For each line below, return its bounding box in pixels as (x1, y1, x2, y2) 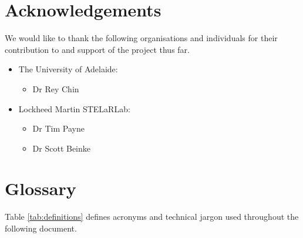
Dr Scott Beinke (32, 142, 91, 154)
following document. (5, 222, 77, 234)
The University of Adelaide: (18, 63, 118, 75)
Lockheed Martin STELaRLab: (18, 102, 130, 115)
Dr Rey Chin (32, 82, 79, 95)
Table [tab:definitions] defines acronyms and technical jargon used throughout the (5, 210, 299, 223)
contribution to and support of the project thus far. (5, 43, 190, 55)
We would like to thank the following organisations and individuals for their (5, 32, 278, 44)
